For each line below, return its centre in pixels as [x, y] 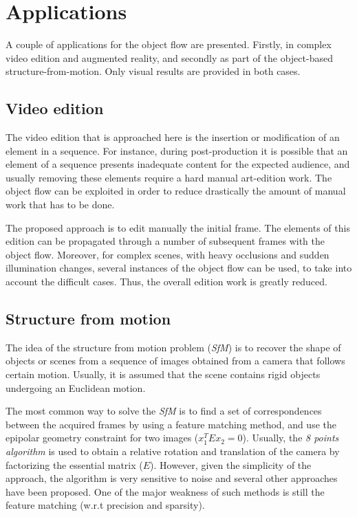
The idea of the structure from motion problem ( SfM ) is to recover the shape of [173, 347]
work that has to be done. [60, 205]
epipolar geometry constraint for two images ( [102, 438]
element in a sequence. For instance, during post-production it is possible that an [177, 150]
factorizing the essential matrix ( [74, 464]
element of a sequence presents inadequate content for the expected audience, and [178, 164]
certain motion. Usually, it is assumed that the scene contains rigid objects [163, 374]
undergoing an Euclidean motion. [76, 387]
